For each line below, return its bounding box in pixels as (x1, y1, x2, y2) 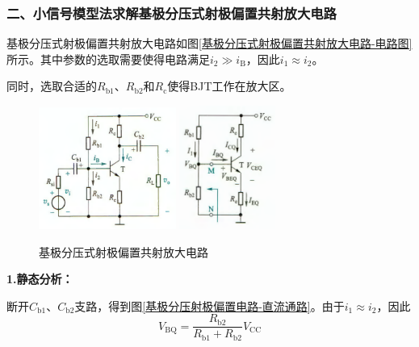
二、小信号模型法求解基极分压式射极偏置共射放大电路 (6, 2, 337, 23)
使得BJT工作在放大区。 (167, 77, 291, 94)
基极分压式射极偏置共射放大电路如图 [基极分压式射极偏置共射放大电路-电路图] (6, 35, 413, 52)
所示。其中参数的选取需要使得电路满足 (6, 50, 210, 67)
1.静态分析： (6, 270, 73, 287)
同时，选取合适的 (6, 77, 97, 94)
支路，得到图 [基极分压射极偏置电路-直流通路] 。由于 (74, 297, 345, 314)
